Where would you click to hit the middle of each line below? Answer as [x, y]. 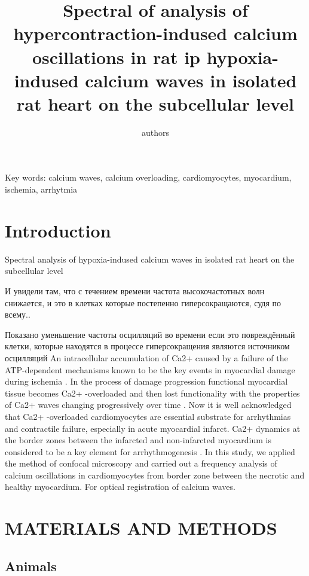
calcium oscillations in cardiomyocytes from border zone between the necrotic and [155, 475]
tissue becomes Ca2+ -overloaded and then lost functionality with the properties [152, 393]
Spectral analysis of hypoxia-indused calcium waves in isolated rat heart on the [150, 259]
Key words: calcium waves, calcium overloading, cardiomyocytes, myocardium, [148, 177]
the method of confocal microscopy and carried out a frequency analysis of [141, 463]
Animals [31, 566]
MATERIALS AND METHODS [141, 528]
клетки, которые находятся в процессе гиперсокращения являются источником [147, 346]
